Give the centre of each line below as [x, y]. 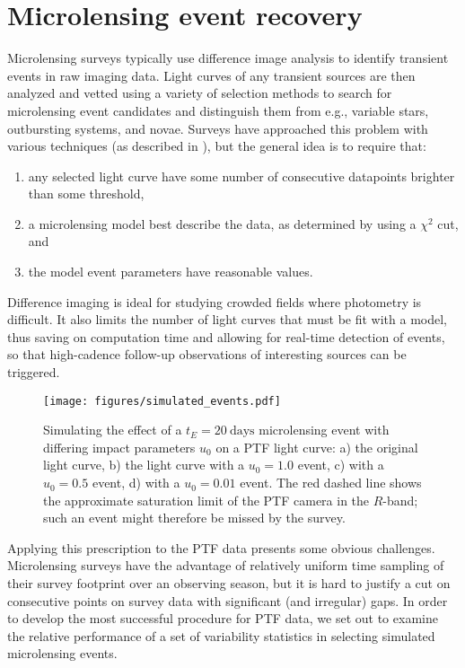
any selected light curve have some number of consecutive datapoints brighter [241, 176]
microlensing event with [324, 430]
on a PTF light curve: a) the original [317, 447]
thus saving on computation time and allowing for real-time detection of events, [226, 336]
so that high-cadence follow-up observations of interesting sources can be [207, 354]
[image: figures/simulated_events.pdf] [162, 401]
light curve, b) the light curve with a [144, 465]
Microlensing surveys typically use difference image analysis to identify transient [228, 58]
